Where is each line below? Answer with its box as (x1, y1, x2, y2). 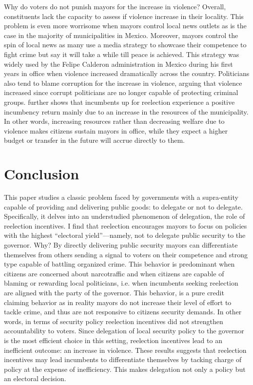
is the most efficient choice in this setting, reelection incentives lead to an (4, 335, 222, 345)
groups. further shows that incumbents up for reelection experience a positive (4, 96, 235, 107)
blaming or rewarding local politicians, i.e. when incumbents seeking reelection (4, 278, 238, 288)
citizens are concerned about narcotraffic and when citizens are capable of (4, 268, 224, 278)
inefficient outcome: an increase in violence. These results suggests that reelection (4, 345, 247, 355)
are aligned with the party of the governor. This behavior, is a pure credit (4, 287, 224, 297)
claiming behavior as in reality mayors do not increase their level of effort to (4, 297, 232, 307)
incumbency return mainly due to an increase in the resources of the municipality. (4, 106, 249, 116)
